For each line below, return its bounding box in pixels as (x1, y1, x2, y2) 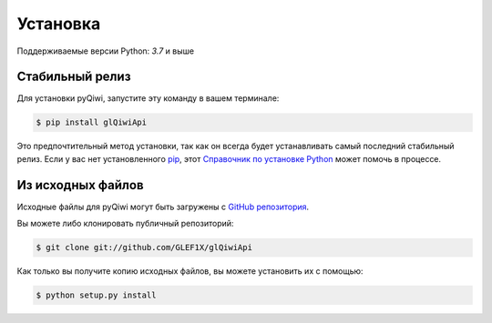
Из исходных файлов (16, 177, 144, 193)
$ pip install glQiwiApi (36, 117, 148, 127)
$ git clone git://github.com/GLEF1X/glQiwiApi (36, 242, 252, 253)
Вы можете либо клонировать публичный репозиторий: (16, 218, 234, 229)
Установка (16, 14, 101, 34)
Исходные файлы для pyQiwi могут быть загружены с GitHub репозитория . (16, 201, 310, 212)
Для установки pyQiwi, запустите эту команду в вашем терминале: (16, 93, 280, 104)
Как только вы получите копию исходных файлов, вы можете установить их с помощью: (16, 266, 364, 277)
